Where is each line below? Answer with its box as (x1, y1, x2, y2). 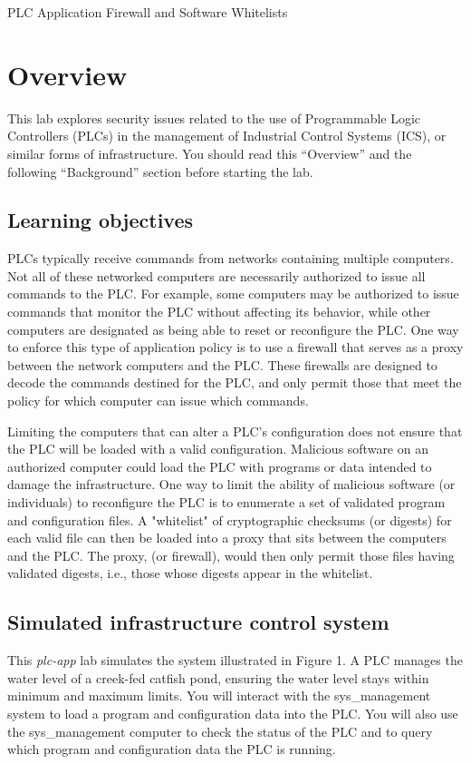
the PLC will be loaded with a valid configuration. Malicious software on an (7, 439, 428, 458)
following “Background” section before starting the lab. (7, 162, 313, 181)
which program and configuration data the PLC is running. (7, 740, 336, 759)
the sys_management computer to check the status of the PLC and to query (7, 721, 433, 740)
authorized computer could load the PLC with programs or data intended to (7, 456, 432, 475)
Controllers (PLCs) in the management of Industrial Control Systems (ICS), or (7, 126, 447, 145)
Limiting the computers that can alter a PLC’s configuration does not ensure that (7, 421, 463, 440)
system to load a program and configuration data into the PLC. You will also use (7, 703, 458, 722)
